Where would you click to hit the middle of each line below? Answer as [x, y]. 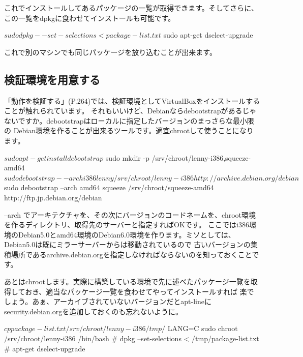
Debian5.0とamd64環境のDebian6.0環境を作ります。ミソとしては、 [127, 234]
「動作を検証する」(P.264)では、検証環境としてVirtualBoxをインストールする [132, 100]
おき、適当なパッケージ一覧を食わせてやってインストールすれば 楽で [140, 291]
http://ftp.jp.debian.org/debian [53, 197]
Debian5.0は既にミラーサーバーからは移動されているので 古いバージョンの [127, 244]
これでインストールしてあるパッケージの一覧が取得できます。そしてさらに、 [131, 8]
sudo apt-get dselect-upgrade [208, 35]
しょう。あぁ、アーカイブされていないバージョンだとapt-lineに [108, 301]
